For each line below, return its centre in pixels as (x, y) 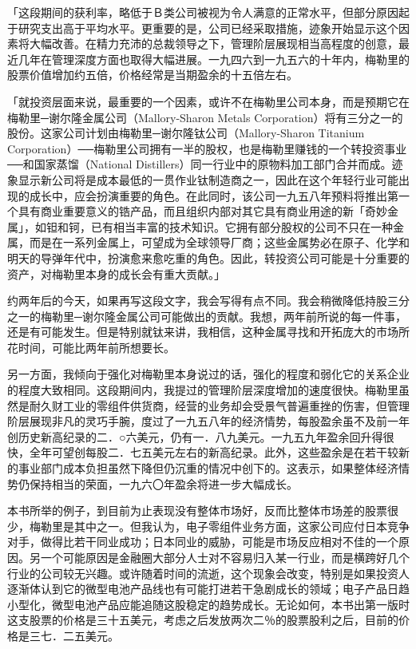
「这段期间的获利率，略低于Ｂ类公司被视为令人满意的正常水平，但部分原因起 (208, 12)
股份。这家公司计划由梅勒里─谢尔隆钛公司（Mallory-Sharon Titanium (186, 133)
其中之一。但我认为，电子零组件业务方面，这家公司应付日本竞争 (242, 526)
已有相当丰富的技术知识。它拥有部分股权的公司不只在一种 (242, 226)
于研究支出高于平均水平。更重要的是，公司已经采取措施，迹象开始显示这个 (203, 28)
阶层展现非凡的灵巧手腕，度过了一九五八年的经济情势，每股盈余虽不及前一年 (208, 421)
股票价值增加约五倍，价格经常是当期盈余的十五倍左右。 (153, 75)
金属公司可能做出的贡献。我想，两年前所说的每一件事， (261, 316)
